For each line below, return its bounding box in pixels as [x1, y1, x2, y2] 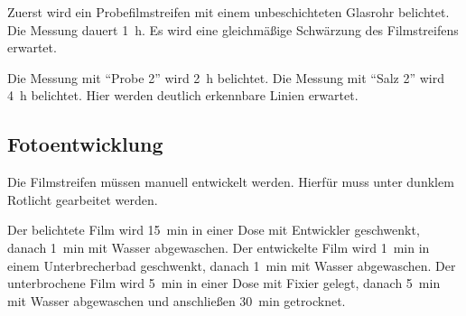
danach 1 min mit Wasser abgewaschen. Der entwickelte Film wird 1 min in [7, 237, 430, 256]
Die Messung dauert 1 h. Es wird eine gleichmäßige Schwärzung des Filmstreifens [7, 20, 459, 39]
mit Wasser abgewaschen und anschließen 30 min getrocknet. [7, 291, 346, 310]
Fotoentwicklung [7, 130, 163, 158]
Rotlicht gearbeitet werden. [7, 190, 158, 209]
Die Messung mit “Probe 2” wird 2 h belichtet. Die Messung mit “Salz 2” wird [7, 68, 444, 87]
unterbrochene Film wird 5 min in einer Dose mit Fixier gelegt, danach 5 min [7, 274, 441, 293]
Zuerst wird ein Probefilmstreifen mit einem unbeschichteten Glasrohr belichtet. [7, 3, 450, 21]
